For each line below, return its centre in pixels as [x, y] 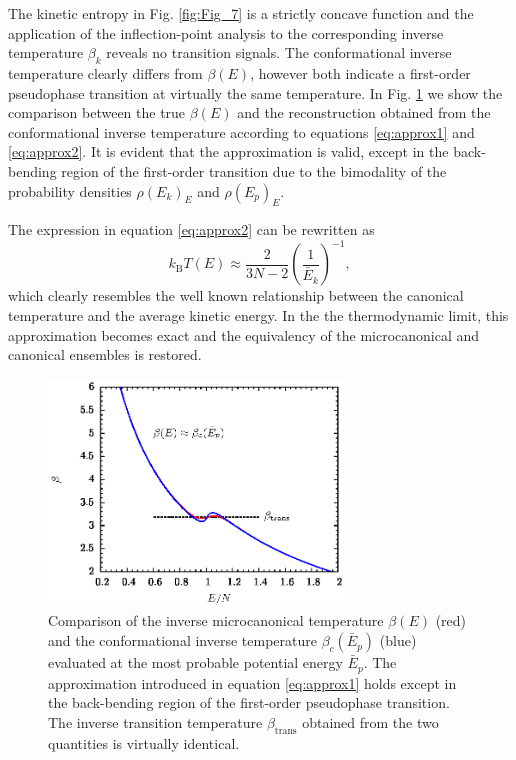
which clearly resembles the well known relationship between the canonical [236, 295]
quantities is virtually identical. [144, 742]
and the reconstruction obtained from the [364, 112]
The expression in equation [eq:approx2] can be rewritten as [191, 229]
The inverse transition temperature [155, 721]
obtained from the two [370, 721]
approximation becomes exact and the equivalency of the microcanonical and [244, 334]
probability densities [70, 190]
